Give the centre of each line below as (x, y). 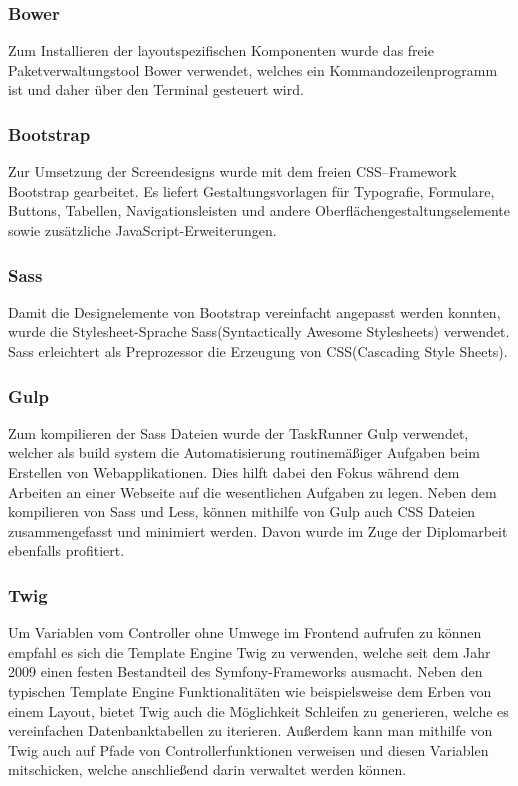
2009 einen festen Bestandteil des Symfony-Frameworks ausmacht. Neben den (245, 671)
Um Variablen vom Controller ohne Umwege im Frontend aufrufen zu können (245, 632)
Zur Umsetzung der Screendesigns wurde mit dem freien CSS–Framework (232, 171)
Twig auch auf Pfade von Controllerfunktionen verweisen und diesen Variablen (248, 749)
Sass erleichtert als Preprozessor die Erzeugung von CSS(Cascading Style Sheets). (258, 351)
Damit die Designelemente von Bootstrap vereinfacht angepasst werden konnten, (254, 311)
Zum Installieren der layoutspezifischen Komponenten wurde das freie (221, 50)
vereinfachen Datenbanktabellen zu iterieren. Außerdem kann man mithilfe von (250, 730)
